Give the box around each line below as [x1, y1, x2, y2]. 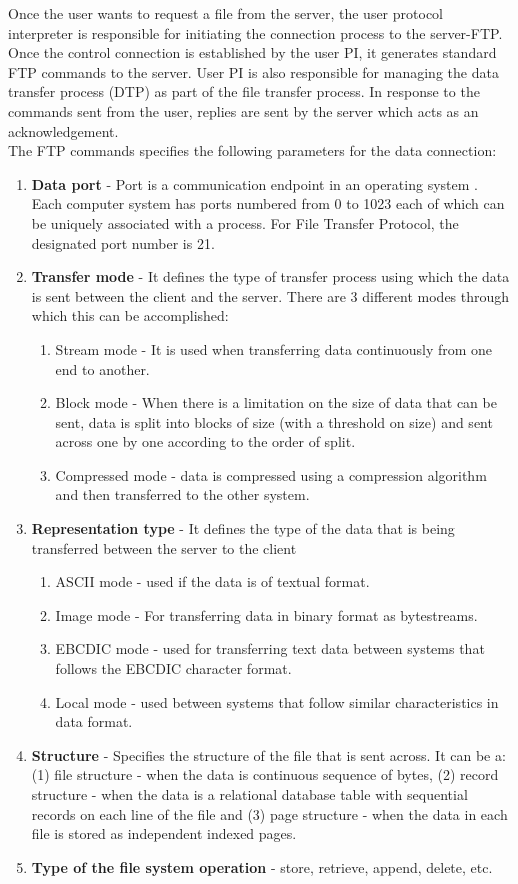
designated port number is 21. [31, 232, 215, 253]
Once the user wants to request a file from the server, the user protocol [8, 3, 443, 23]
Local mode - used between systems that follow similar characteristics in [55, 691, 499, 712]
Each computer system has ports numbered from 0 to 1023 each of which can [31, 193, 505, 214]
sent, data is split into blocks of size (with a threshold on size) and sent [55, 411, 493, 432]
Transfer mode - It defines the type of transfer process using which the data [31, 266, 510, 287]
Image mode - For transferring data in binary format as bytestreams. [55, 604, 478, 625]
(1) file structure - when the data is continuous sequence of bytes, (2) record [31, 764, 499, 785]
